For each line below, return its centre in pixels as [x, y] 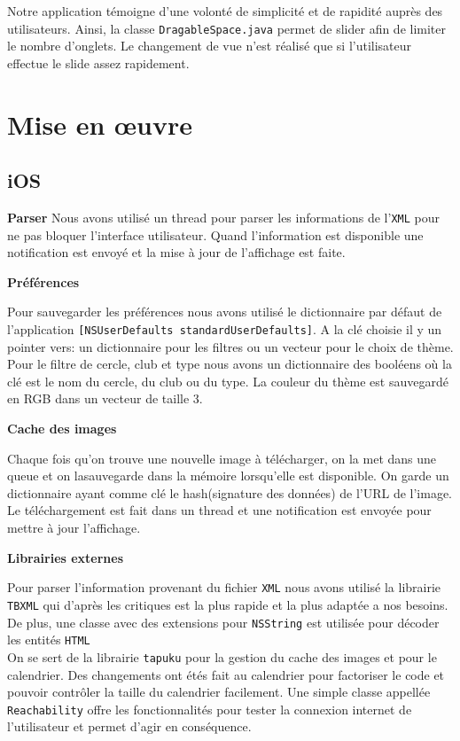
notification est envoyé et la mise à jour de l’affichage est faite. [176, 252]
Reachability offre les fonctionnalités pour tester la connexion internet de [210, 709]
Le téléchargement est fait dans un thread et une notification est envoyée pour [219, 510]
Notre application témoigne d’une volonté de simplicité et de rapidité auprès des [225, 11]
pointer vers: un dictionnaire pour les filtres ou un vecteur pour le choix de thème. [230, 346]
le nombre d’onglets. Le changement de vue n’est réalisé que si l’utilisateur [210, 46]
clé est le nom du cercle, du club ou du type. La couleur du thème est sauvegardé [228, 381]
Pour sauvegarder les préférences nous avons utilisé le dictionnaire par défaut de [225, 312]
